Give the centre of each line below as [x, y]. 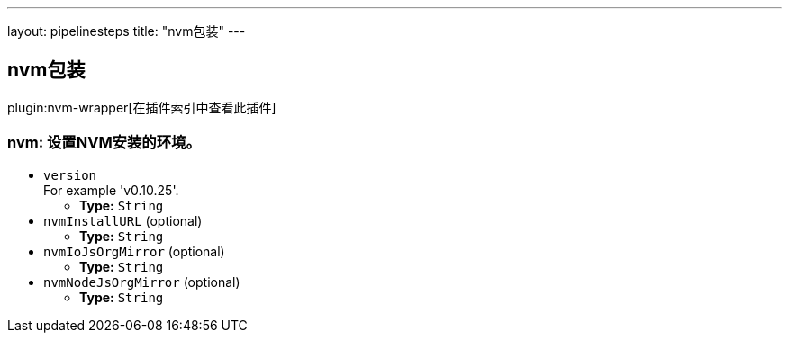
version [70, 175]
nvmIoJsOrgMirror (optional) [134, 251]
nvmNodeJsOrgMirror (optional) [142, 282]
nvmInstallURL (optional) [123, 220]
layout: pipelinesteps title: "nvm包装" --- [127, 31]
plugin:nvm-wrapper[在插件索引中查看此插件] [142, 107]
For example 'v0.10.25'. [111, 190]
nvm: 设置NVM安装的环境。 [104, 143]
